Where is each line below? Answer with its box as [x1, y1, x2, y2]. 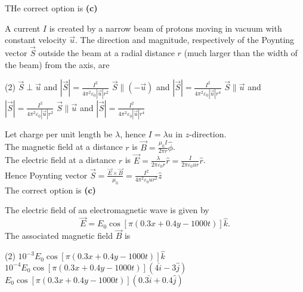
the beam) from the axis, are [5, 58, 110, 70]
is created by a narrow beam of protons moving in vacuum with [49, 21, 282, 34]
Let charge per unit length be [5, 127, 113, 140]
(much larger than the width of [184, 47, 298, 59]
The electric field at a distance [5, 153, 116, 166]
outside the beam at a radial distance [38, 47, 175, 59]
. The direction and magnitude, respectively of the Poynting [75, 33, 295, 46]
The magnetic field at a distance [5, 140, 123, 153]
